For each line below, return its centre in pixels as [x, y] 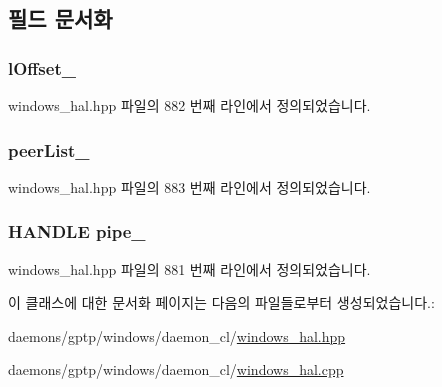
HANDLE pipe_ [77, 231]
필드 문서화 [60, 18]
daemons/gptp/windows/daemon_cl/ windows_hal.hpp [177, 335]
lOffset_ [42, 67]
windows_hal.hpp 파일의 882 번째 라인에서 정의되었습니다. [189, 105]
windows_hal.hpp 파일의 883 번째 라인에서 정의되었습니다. [189, 186]
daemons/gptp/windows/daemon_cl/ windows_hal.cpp [176, 369]
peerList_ [49, 149]
